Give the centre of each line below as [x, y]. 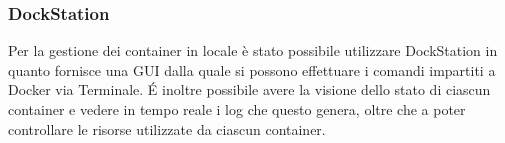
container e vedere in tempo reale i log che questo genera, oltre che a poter [237, 109]
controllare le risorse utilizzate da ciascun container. [167, 128]
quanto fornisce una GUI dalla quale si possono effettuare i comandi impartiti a [252, 69]
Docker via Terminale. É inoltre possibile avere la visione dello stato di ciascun [249, 89]
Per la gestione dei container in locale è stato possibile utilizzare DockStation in [253, 50]
